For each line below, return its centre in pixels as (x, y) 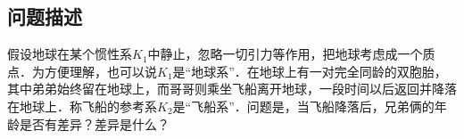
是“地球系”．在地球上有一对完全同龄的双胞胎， (310, 71)
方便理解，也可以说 (100, 71)
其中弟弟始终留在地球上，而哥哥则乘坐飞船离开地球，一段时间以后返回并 (220, 89)
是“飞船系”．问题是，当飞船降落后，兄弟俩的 (303, 106)
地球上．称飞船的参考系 (88, 106)
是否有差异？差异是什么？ (94, 123)
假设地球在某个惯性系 (70, 54)
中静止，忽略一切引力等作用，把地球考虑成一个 (285, 54)
